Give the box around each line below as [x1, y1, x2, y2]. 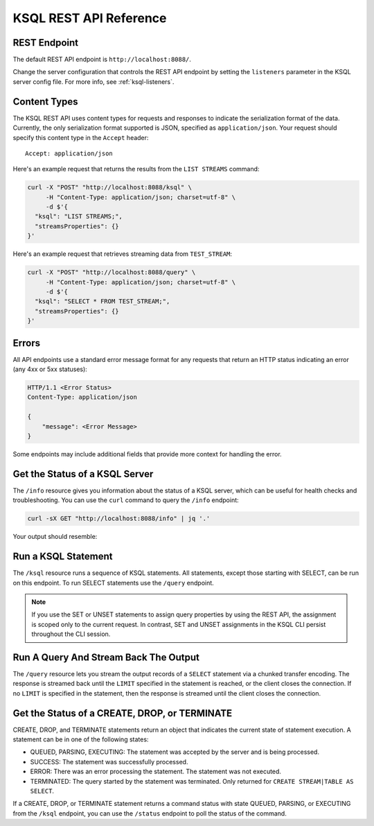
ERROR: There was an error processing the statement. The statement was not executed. [30, 767, 282, 776]
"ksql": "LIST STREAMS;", [35, 212, 123, 221]
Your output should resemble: [12, 533, 98, 541]
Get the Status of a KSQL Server [12, 468, 154, 480]
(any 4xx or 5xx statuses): [12, 365, 88, 374]
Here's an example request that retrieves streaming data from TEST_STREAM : [12, 250, 232, 258]
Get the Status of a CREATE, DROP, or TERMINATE [12, 707, 233, 719]
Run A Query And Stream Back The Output [12, 651, 200, 663]
